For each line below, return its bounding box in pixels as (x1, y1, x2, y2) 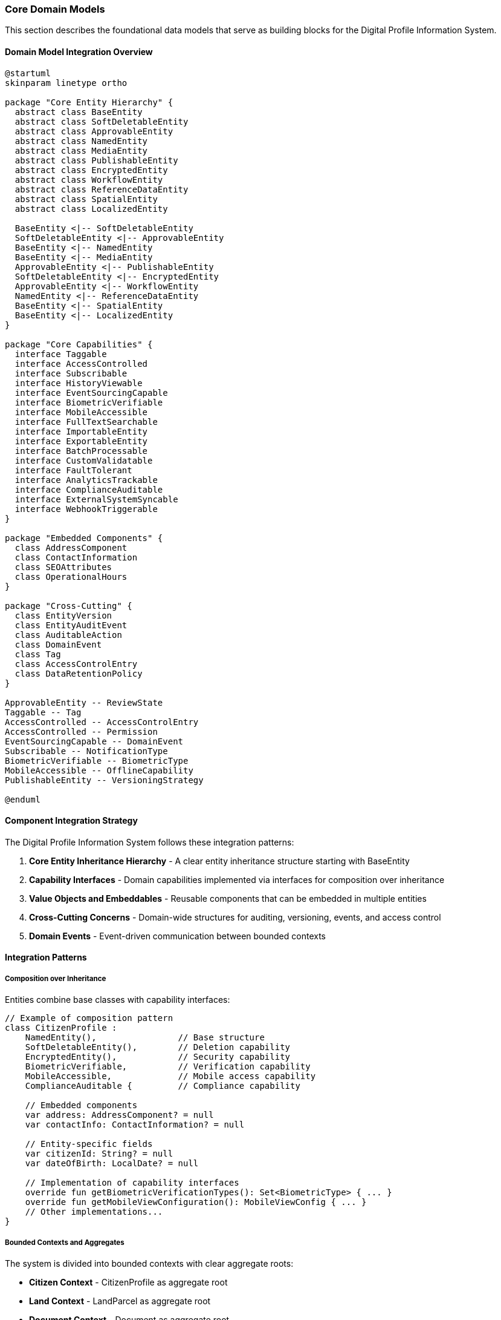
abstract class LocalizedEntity (15, 203, 168, 214)
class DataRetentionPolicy (15, 668, 143, 678)
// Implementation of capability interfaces (25, 1178, 239, 1188)
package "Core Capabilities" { (5, 339, 153, 349)
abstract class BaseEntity (15, 107, 143, 117)
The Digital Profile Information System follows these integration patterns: (5, 836, 294, 847)
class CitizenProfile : (5, 1023, 117, 1033)
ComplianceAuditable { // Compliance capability (25, 1081, 300, 1091)
